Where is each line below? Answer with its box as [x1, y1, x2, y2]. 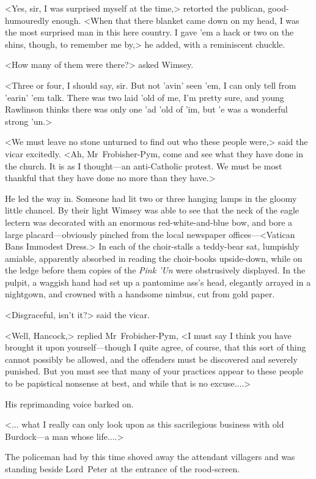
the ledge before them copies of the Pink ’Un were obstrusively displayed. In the [5, 264, 306, 277]
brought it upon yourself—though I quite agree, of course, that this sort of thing [5, 341, 306, 354]
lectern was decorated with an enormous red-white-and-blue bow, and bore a [5, 215, 293, 228]
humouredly [5, 13, 50, 26]
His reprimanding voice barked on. [5, 397, 134, 410]
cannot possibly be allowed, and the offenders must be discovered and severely [5, 352, 298, 365]
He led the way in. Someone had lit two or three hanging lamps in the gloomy [5, 191, 297, 204]
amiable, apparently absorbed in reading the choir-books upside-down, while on [5, 251, 303, 264]
